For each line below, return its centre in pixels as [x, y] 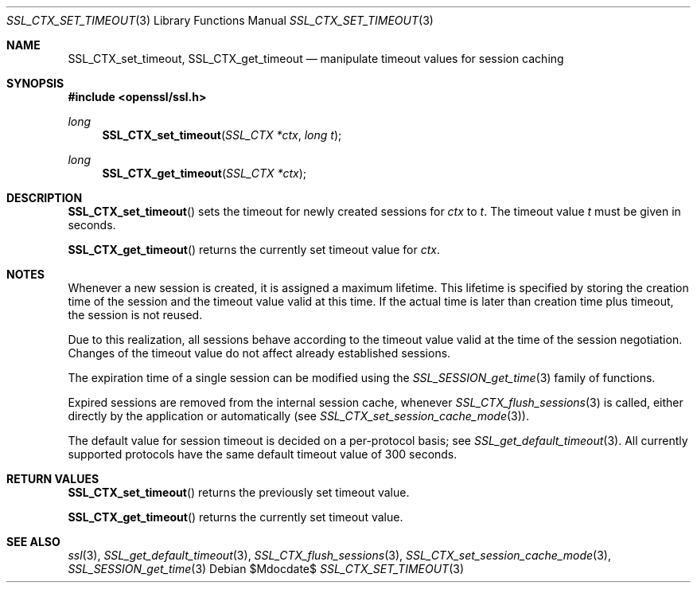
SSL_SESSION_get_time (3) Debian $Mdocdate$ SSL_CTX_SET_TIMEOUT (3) [266, 569]
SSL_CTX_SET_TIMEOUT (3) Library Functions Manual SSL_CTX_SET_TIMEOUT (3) [220, 20]
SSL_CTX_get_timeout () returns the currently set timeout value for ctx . [254, 250]
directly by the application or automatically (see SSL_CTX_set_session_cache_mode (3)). [298, 416]
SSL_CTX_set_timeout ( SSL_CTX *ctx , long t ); [222, 135]
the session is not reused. [135, 315]
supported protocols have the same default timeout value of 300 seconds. [263, 454]
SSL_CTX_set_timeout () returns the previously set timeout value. [239, 492]
